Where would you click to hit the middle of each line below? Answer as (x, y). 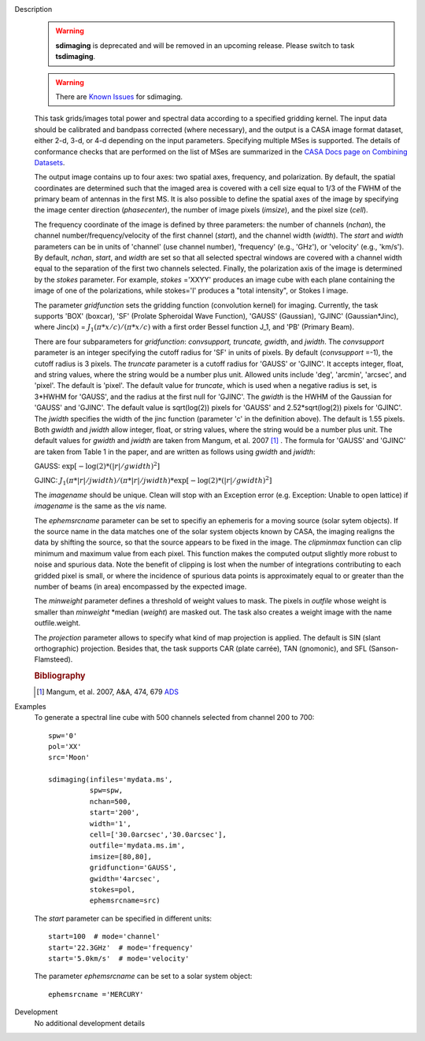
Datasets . (50, 162)
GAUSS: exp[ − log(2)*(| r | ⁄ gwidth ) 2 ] (97, 466)
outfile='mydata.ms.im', (137, 845)
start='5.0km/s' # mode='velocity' (119, 958)
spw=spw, (106, 790)
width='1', (110, 823)
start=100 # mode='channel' (104, 937)
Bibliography (60, 676)
